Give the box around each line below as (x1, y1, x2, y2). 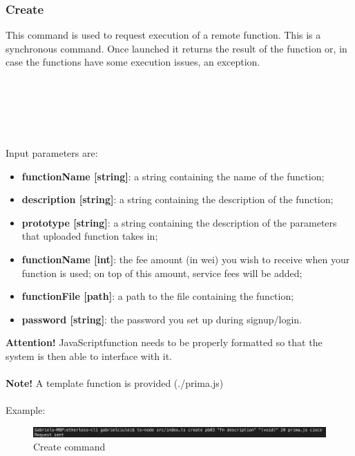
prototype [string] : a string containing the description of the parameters (21, 215, 337, 229)
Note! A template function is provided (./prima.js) (6, 376, 224, 390)
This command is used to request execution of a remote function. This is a (6, 28, 321, 42)
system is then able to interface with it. (6, 348, 172, 363)
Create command (33, 439, 106, 454)
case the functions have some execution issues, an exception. (6, 55, 260, 69)
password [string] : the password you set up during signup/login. (21, 312, 302, 326)
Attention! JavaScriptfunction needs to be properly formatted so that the (6, 335, 323, 350)
